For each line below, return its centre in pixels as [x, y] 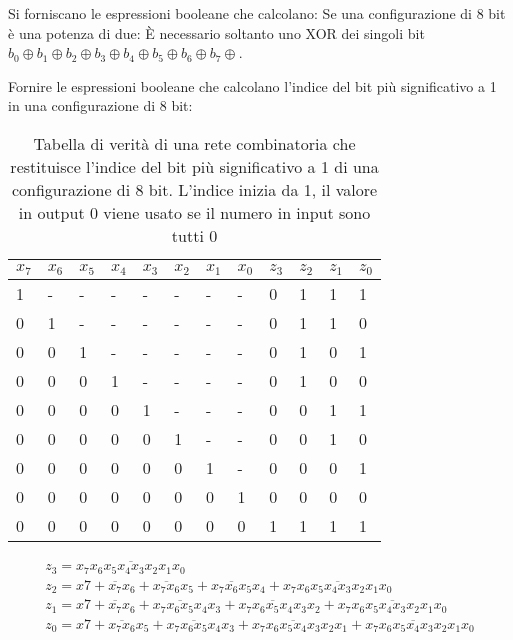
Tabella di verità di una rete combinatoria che [194, 143]
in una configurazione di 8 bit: [100, 105]
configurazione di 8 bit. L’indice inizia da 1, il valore [194, 189]
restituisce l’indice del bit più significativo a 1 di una [194, 166]
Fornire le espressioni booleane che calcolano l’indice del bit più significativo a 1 [252, 85]
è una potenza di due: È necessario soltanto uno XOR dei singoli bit [216, 32]
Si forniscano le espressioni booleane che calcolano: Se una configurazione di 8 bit [257, 13]
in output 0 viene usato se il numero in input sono [194, 212]
